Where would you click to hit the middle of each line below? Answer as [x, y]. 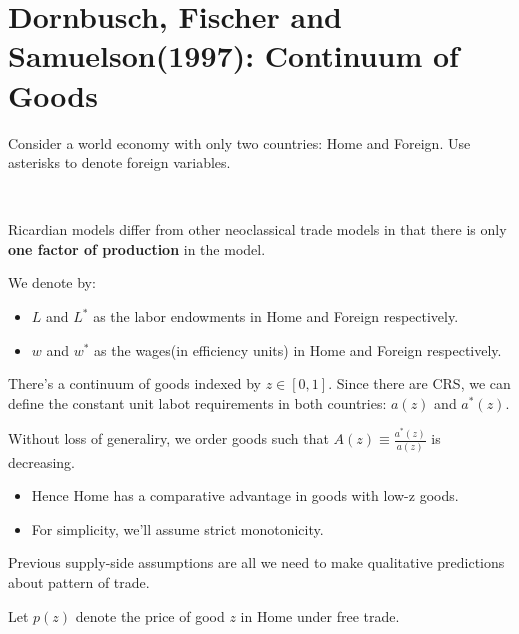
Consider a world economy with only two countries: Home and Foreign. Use [239, 142]
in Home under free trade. [320, 615]
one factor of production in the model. [137, 248]
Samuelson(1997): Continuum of [233, 55]
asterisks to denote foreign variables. [119, 162]
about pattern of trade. [79, 582]
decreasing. [42, 461]
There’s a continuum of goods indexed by [134, 383]
